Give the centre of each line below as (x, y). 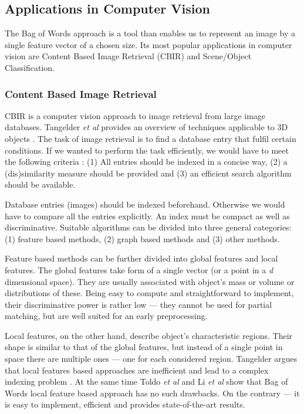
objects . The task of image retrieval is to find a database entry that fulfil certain (151, 138)
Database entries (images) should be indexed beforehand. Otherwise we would (145, 204)
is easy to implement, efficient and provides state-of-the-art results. (125, 404)
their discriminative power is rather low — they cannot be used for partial (139, 304)
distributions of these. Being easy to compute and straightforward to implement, (149, 293)
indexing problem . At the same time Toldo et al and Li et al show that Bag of (146, 381)
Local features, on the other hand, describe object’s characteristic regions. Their (149, 335)
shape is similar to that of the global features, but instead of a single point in (144, 347)
